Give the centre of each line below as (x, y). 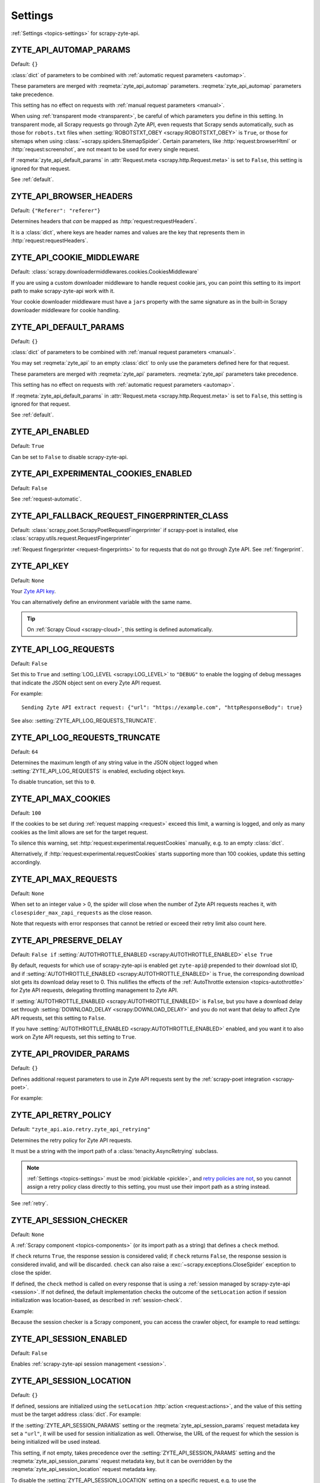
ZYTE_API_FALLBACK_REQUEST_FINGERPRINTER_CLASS (120, 516)
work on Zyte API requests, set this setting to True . (73, 1037)
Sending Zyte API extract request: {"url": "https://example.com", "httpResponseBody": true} (162, 707)
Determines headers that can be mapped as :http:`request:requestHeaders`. (104, 221)
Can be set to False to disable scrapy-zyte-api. (70, 457)
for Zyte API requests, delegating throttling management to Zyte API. (95, 990)
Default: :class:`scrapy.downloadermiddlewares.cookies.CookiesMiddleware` (105, 272)
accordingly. (26, 862)
